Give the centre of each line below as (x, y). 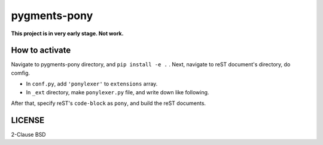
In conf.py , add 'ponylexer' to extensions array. (92, 84)
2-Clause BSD (28, 134)
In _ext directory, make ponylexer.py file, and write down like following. (118, 92)
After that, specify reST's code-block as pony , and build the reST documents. (109, 103)
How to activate (41, 50)
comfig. (20, 73)
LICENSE (28, 120)
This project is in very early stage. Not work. (67, 33)
